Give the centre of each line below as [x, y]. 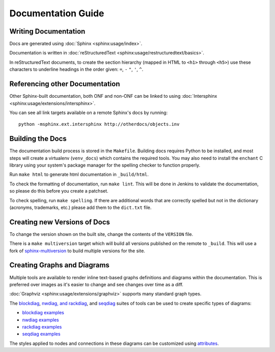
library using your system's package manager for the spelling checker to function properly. [105, 165]
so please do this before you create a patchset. [59, 191]
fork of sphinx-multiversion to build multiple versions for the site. [77, 251]
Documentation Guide [57, 13]
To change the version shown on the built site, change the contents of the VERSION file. [101, 234]
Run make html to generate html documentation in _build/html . [79, 174]
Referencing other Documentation [65, 84]
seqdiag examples [41, 334]
